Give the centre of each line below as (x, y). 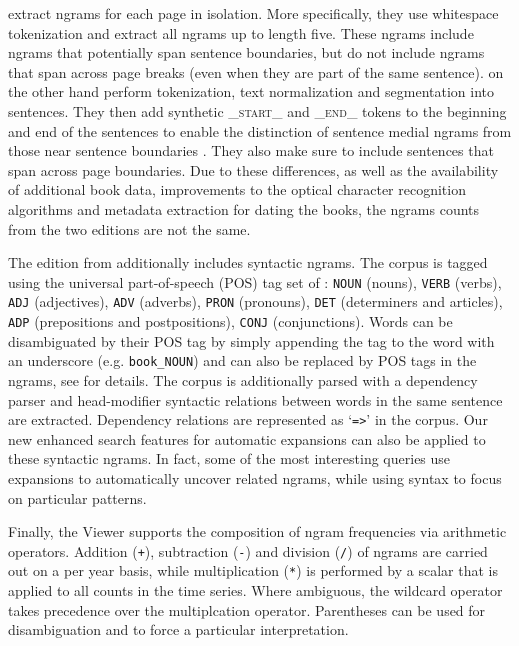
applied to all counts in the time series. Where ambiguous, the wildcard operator (255, 590)
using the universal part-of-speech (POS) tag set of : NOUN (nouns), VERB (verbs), (255, 281)
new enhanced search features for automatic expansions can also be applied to (247, 438)
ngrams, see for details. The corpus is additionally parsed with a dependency (243, 379)
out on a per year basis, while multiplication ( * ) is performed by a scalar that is (253, 570)
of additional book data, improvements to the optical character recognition (237, 189)
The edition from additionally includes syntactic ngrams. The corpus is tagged (248, 262)
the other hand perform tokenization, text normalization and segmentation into (251, 91)
